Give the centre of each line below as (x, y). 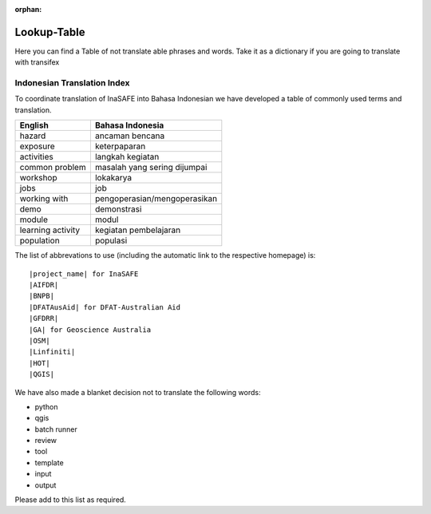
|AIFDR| (44, 285)
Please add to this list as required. (71, 500)
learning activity (50, 230)
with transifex (37, 62)
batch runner (56, 429)
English (34, 125)
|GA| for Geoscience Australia (90, 330)
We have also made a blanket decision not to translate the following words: (138, 392)
